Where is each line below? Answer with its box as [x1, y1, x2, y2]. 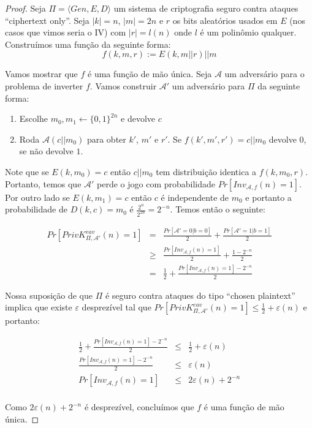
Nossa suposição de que [5, 288, 93, 301]
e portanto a [245, 190, 292, 203]
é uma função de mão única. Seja [88, 67, 212, 80]
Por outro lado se [5, 190, 70, 203]
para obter [86, 132, 126, 145]
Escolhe [19, 112, 48, 125]
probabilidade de [5, 203, 67, 216]
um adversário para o [224, 67, 305, 80]
